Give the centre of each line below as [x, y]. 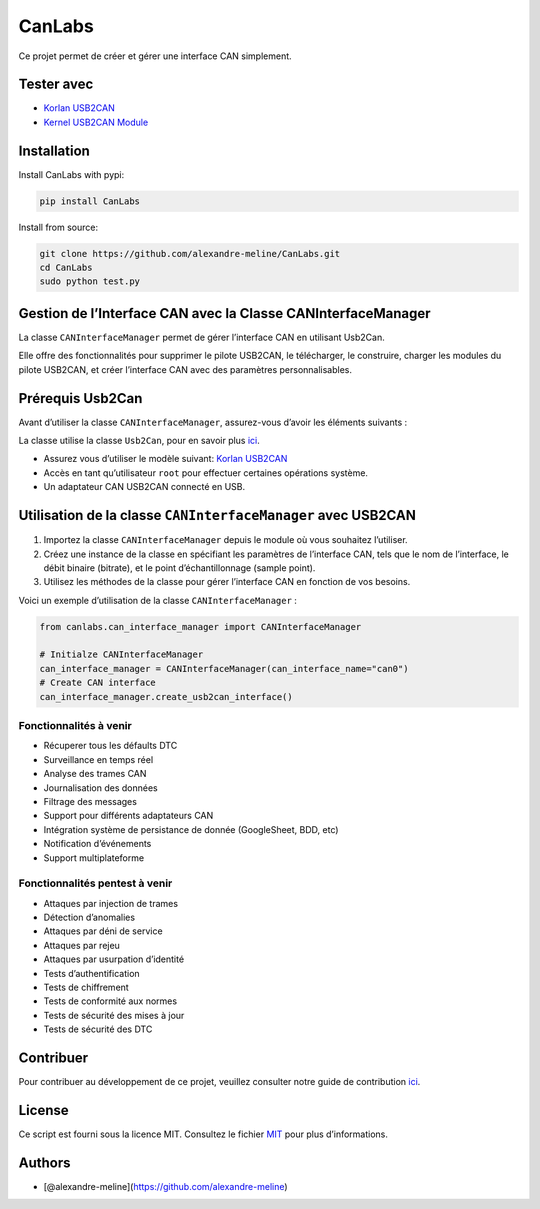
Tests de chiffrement [86, 987]
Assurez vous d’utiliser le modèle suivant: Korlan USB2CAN [165, 459]
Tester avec [56, 84]
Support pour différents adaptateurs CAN [128, 816]
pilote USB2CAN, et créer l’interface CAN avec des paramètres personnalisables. [185, 369]
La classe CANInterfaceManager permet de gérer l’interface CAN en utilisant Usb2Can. [201, 337]
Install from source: [58, 227]
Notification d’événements [97, 844]
